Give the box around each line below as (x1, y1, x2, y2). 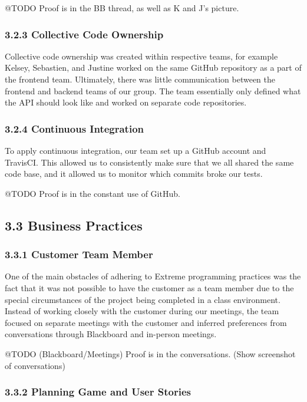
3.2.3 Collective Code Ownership (5, 27, 164, 41)
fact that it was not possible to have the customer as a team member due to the (5, 281, 294, 294)
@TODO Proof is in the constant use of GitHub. (5, 187, 180, 199)
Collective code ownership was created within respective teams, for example (5, 50, 278, 62)
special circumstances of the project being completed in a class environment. (5, 293, 280, 305)
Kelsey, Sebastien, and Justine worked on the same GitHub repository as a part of (5, 61, 302, 74)
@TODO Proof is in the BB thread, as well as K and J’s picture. (5, 2, 239, 14)
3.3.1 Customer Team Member (5, 247, 153, 262)
